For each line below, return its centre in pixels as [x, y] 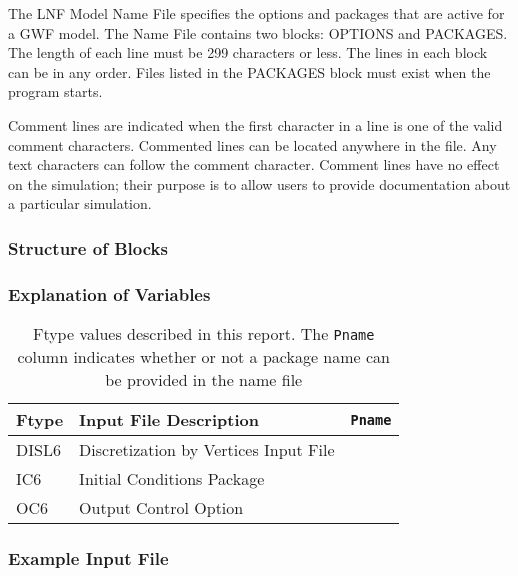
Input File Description [169, 419]
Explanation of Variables [109, 293]
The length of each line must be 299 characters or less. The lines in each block [248, 52]
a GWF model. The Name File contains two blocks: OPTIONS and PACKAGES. [258, 32]
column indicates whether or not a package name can [203, 356]
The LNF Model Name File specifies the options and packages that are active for [256, 13]
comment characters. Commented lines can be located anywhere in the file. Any [252, 144]
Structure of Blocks [88, 247]
